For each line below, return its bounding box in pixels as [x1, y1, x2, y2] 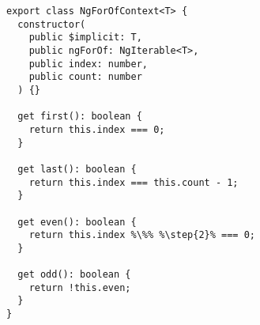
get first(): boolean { [17, 111, 142, 123]
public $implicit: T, [28, 32, 142, 43]
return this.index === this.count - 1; [28, 176, 239, 188]
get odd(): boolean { [17, 269, 131, 281]
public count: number [28, 71, 142, 83]
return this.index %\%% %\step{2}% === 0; [28, 229, 255, 241]
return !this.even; [28, 282, 131, 293]
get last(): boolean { [17, 163, 137, 175]
